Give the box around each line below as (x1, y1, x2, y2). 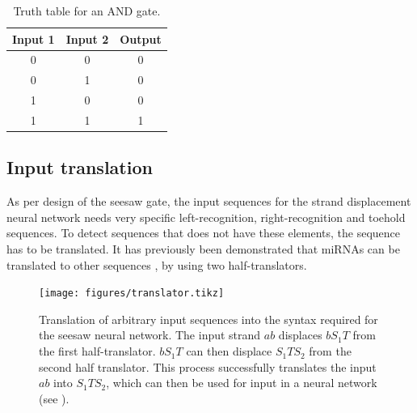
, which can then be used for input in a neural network (106, 374, 377, 391)
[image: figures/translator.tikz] (39, 287, 225, 300)
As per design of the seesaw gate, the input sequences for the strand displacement (6, 193, 411, 210)
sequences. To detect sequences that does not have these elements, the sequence (6, 224, 400, 241)
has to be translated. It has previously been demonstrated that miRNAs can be (6, 241, 400, 258)
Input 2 (65, 30, 109, 47)
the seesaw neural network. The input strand (39, 326, 261, 343)
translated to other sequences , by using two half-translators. (6, 256, 307, 273)
